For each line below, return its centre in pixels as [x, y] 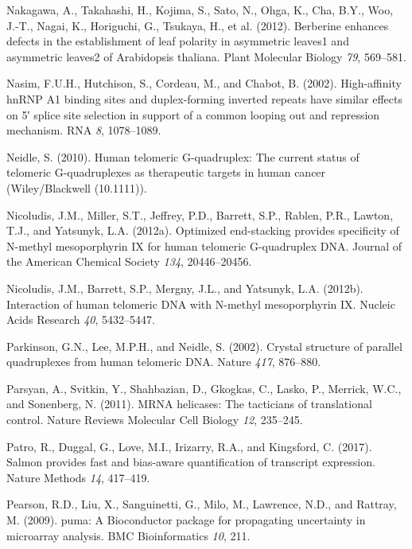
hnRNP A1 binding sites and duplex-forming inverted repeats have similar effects [204, 98]
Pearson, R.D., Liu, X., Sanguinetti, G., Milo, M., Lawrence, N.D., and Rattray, [202, 504]
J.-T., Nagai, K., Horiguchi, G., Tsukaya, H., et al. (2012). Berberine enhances [198, 25]
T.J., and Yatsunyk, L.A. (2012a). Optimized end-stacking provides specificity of [203, 230]
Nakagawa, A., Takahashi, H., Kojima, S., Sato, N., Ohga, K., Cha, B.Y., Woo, [200, 10]
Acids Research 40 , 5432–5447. [81, 319]
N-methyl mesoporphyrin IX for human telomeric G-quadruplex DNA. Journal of [204, 245]
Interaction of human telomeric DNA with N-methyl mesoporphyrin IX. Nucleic [201, 304]
